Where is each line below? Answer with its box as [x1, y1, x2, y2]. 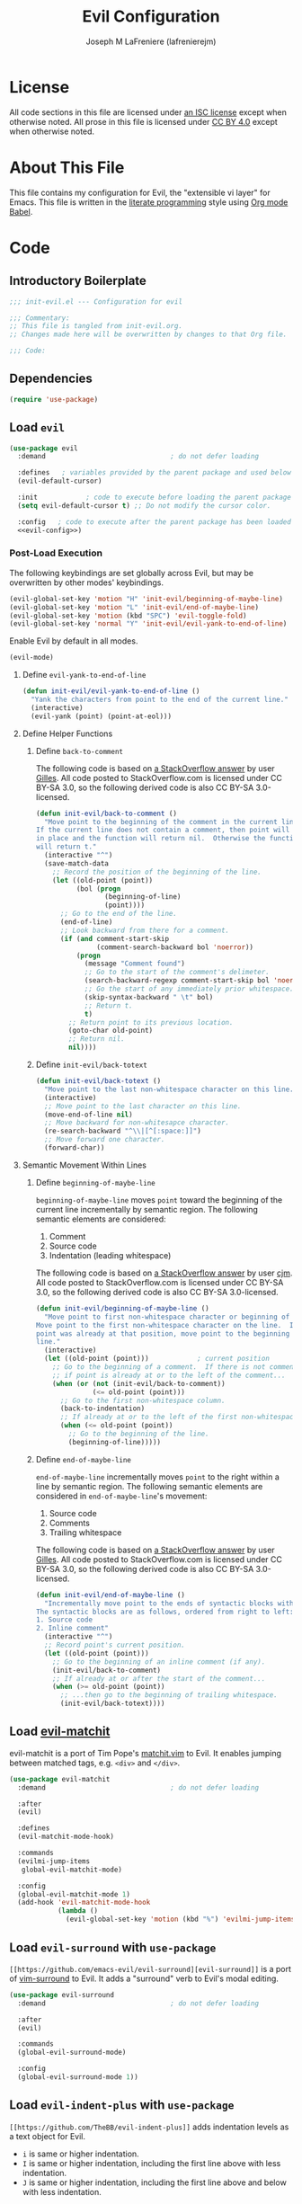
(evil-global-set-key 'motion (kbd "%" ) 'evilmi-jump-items [66, 1915, 296, 1924]
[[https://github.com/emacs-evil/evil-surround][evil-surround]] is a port [9, 1963, 292, 1974]
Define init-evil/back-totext [35, 1059, 148, 1071]
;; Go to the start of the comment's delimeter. [84, 968, 270, 977]
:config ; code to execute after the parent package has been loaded [17, 517, 292, 527]
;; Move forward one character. [43, 1135, 165, 1144]
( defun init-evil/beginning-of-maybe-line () [35, 1303, 209, 1313]
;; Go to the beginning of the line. [67, 1429, 209, 1439]
